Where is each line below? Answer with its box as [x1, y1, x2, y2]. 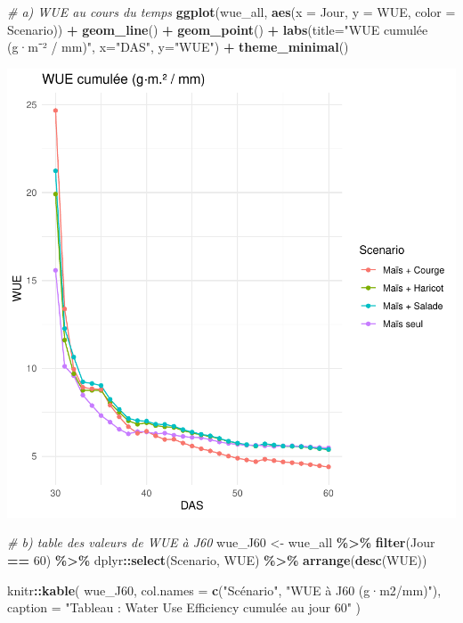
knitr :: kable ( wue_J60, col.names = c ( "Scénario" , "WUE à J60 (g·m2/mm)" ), [7, 580, 442, 599]
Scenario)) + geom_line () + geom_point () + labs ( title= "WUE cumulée [7, 20, 428, 38]
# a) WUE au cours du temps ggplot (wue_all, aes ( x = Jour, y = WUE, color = [7, 3, 456, 20]
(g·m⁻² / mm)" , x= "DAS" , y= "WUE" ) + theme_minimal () [7, 37, 349, 56]
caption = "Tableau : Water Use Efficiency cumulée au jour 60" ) [7, 598, 361, 617]
